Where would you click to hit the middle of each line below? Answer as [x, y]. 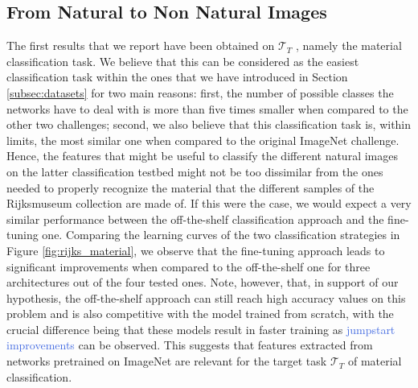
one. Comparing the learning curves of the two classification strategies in [221, 235]
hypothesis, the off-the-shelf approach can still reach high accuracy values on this [206, 297]
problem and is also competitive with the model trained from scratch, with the [200, 314]
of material [375, 361]
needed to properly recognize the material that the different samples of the [191, 187]
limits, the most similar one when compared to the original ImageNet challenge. [203, 140]
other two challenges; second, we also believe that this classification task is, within [209, 124]
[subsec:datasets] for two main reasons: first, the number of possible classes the [200, 92]
